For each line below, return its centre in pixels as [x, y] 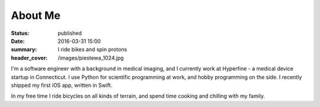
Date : [18, 41]
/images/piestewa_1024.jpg [91, 58]
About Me [36, 15]
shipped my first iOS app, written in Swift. [62, 85]
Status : [20, 33]
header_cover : [29, 58]
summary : [24, 50]
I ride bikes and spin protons [92, 50]
